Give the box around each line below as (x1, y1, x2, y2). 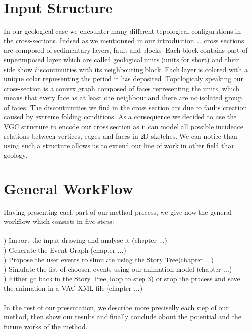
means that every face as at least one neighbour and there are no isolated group (4, 92, 242, 103)
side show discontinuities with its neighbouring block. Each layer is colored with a (4, 64, 248, 74)
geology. (4, 149, 28, 160)
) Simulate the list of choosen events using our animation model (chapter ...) (4, 264, 232, 274)
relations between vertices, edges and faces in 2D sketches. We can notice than (4, 130, 237, 141)
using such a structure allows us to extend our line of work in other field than (4, 140, 235, 150)
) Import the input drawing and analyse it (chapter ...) (4, 235, 167, 245)
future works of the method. (4, 321, 88, 331)
